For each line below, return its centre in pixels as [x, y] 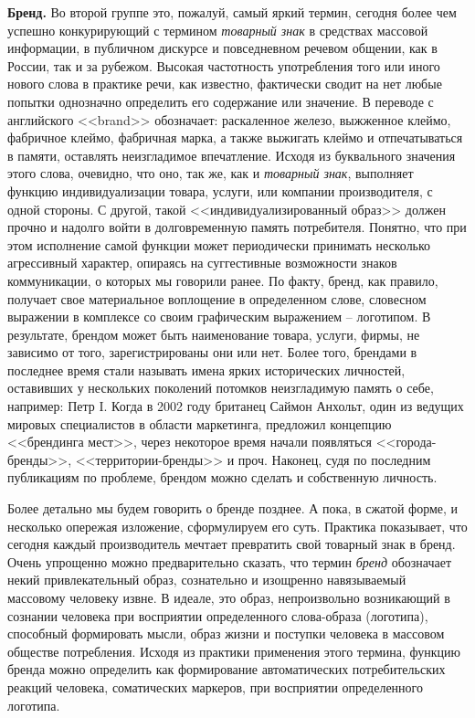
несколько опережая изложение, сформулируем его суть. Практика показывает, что [237, 526]
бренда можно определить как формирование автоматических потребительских [227, 669]
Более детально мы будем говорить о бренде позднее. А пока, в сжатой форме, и [233, 508]
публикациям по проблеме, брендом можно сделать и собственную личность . [222, 477]
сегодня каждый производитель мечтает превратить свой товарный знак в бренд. [232, 544]
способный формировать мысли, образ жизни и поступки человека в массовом [226, 634]
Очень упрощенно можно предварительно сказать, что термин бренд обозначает [230, 561]
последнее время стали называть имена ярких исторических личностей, [206, 370]
